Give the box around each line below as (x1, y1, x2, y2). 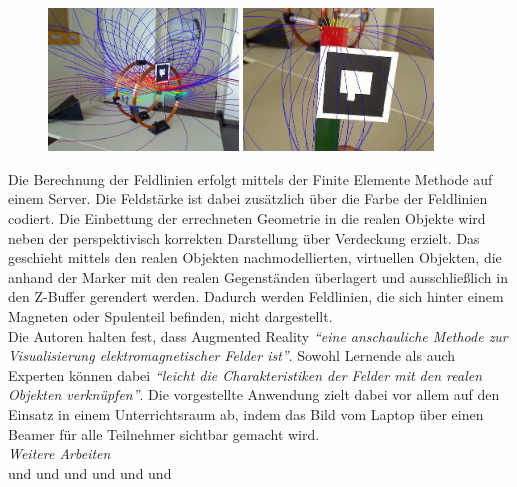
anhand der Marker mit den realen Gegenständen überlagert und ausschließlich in (8, 266, 508, 287)
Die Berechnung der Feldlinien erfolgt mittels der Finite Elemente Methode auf (8, 168, 493, 189)
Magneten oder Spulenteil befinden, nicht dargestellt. (8, 305, 333, 326)
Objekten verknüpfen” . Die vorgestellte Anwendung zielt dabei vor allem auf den (8, 384, 500, 405)
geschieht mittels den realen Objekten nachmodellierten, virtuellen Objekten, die (8, 247, 502, 268)
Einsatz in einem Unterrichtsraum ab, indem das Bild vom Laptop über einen (8, 403, 484, 424)
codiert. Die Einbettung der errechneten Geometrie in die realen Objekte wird (8, 207, 486, 228)
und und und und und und (8, 462, 172, 483)
